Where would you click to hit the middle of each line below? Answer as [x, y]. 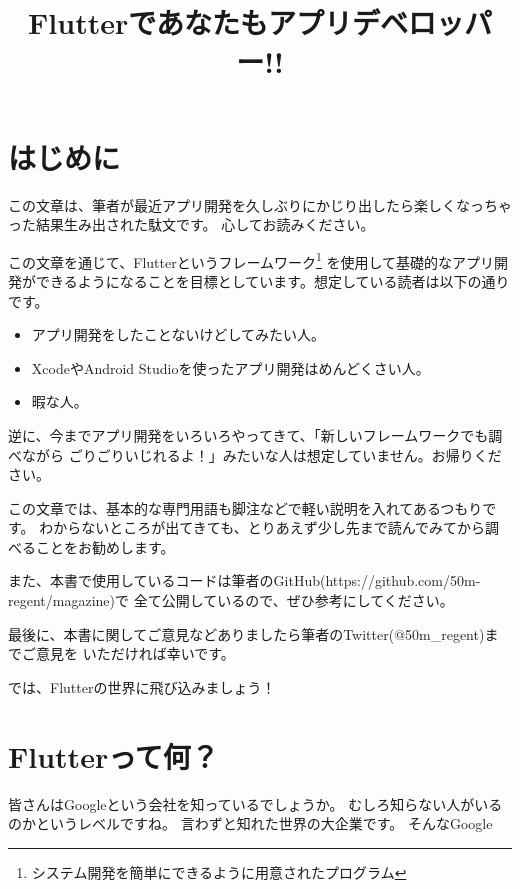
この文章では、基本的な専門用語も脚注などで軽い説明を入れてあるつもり [245, 507]
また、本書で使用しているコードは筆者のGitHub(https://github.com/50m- [244, 580]
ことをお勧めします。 [105, 546]
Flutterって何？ [113, 755]
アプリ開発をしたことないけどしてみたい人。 [178, 334]
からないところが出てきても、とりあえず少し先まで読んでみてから [269, 527]
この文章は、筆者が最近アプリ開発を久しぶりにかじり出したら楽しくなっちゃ [260, 204]
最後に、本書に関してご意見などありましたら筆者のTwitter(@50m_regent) [246, 633]
